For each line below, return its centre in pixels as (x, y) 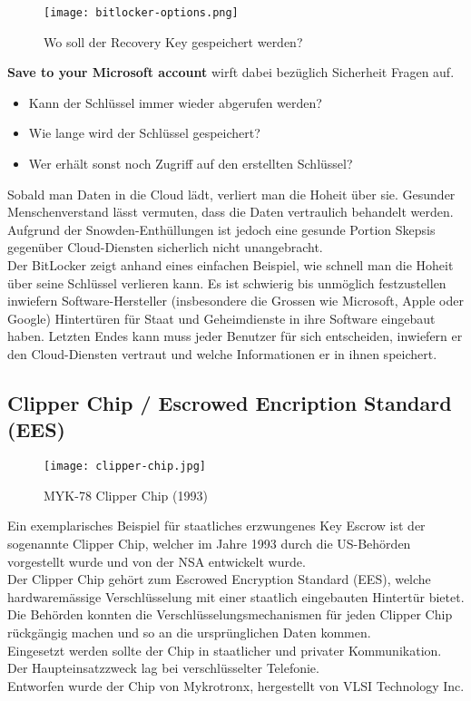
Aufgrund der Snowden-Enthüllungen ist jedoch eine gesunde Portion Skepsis (221, 229)
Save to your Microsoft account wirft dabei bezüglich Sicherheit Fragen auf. (231, 72)
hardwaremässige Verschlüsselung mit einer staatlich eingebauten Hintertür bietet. (236, 596)
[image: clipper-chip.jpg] (125, 467)
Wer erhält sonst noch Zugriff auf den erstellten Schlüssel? (191, 164)
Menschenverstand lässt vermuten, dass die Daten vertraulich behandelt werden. (231, 212)
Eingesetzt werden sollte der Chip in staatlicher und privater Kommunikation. (225, 650)
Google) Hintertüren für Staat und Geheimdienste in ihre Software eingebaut (221, 318)
